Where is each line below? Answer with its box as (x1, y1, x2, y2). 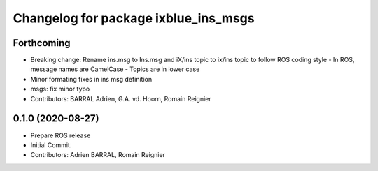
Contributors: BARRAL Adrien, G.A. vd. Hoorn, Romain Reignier (30, 94, 211, 103)
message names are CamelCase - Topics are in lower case (30, 65, 200, 73)
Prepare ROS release (30, 131, 91, 140)
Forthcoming (13, 37, 71, 49)
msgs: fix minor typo (30, 84, 90, 94)
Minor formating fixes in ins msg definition (30, 75, 153, 83)
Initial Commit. (30, 140, 72, 149)
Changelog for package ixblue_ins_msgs (13, 10, 255, 26)
